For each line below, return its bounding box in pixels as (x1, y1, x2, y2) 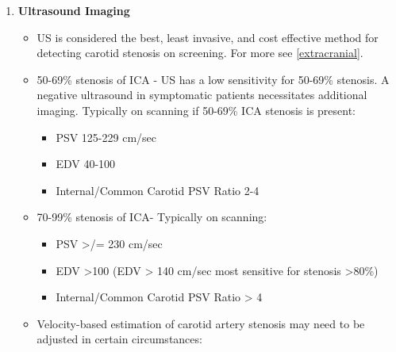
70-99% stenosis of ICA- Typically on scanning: (37, 209, 267, 225)
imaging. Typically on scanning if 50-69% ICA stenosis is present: (37, 101, 356, 118)
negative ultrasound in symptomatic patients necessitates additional (37, 86, 367, 103)
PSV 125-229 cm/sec (56, 128, 157, 145)
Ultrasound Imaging (17, 2, 130, 18)
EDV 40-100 (56, 155, 116, 172)
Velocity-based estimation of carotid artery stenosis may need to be (37, 315, 365, 331)
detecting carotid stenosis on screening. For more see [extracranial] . (37, 44, 363, 61)
